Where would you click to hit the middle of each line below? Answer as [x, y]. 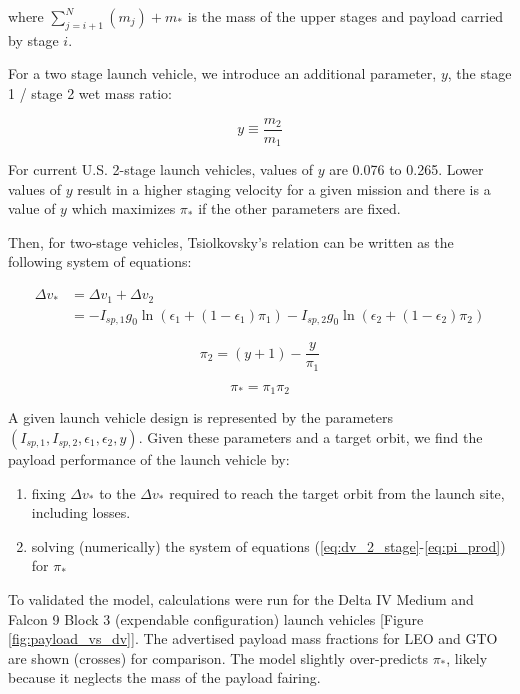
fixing [48, 492]
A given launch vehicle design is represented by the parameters [201, 417]
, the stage [479, 73]
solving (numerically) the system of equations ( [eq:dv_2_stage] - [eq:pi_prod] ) [268, 545]
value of [32, 208]
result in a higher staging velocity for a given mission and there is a [284, 188]
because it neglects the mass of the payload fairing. [164, 677]
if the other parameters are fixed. [299, 208]
